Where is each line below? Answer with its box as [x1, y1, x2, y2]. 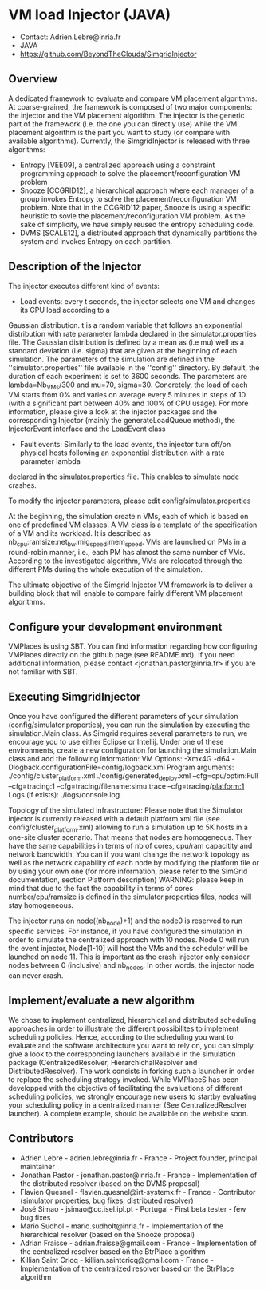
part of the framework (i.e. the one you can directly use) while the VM [8, 118, 238, 129]
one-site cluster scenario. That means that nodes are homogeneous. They [8, 833, 253, 842]
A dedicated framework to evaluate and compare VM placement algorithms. [8, 94, 258, 103]
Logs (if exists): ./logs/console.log [8, 789, 120, 799]
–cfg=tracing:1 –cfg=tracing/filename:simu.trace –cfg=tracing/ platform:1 [8, 781, 245, 791]
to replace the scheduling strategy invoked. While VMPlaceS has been [8, 1074, 239, 1084]
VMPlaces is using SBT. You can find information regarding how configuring [8, 641, 258, 651]
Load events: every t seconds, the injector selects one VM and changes [19, 296, 256, 306]
